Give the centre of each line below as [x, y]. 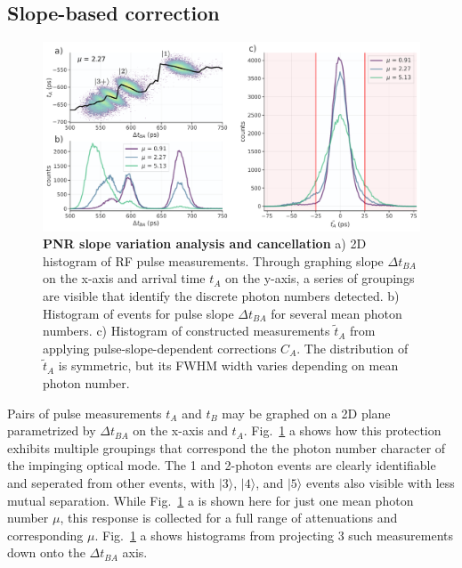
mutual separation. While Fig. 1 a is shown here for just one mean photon [211, 500]
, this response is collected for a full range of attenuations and [229, 518]
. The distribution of [353, 348]
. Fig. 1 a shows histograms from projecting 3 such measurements [274, 535]
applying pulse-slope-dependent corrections [160, 348]
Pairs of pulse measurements [85, 413]
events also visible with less [380, 482]
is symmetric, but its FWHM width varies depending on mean [228, 365]
